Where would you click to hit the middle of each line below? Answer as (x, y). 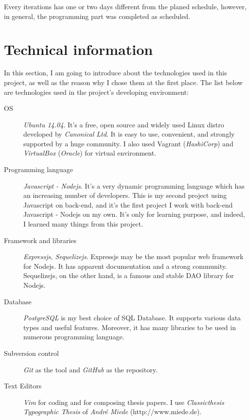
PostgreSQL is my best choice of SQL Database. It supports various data (132, 318)
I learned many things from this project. (83, 224)
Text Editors (23, 386)
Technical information (79, 49)
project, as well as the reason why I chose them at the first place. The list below (123, 82)
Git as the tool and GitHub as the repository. (90, 369)
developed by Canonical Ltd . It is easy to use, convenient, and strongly (129, 134)
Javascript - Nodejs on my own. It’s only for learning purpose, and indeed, (134, 214)
